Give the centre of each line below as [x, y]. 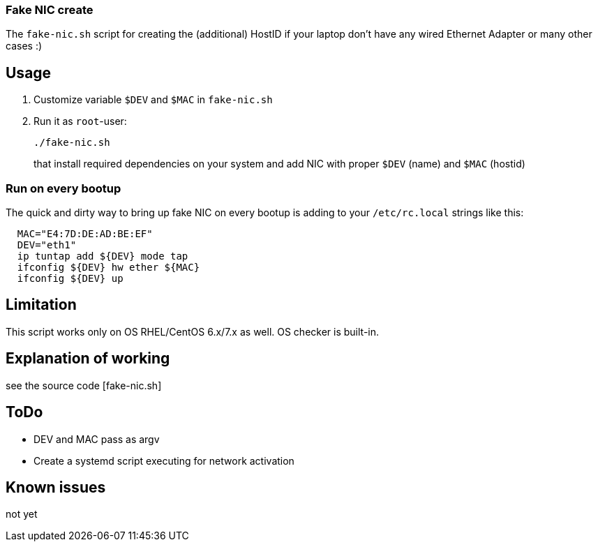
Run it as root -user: [80, 121]
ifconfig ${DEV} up [70, 278]
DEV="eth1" [47, 245]
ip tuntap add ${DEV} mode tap [103, 256]
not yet [22, 514]
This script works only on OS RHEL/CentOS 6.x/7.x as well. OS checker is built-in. [193, 331]
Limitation [41, 305]
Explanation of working [88, 359]
